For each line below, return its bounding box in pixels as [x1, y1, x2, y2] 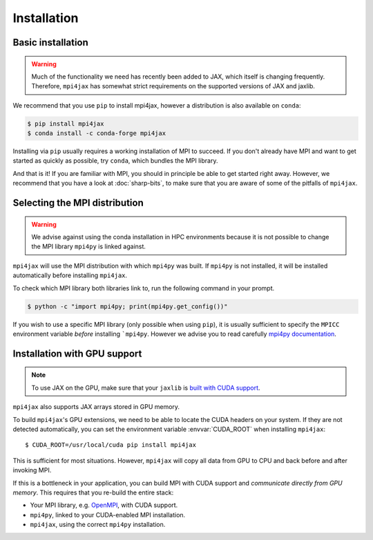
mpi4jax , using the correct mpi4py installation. [30, 521, 166, 529]
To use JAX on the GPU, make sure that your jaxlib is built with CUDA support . [31, 383, 260, 392]
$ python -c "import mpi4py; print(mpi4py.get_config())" [27, 302, 228, 310]
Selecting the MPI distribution [12, 197, 144, 209]
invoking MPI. [12, 466, 52, 474]
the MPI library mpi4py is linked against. [31, 242, 146, 251]
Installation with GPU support [12, 348, 142, 359]
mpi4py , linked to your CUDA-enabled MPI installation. [30, 510, 186, 519]
